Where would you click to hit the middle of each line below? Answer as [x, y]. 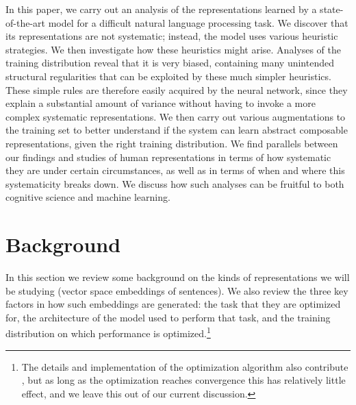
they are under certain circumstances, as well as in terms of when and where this [175, 170]
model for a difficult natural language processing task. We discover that [198, 22]
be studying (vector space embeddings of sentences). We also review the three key [177, 290]
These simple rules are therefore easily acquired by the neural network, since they [177, 89]
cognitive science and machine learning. [88, 197]
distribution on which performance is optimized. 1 [108, 332]
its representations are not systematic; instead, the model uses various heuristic [172, 36]
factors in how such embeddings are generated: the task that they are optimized [173, 304]
